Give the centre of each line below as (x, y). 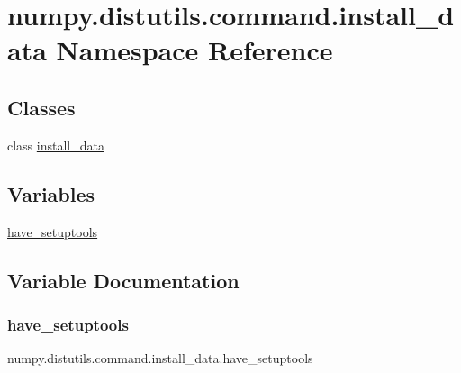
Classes (41, 107)
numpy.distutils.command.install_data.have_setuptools (160, 358)
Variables (51, 193)
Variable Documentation (123, 280)
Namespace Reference (194, 50)
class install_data (56, 145)
